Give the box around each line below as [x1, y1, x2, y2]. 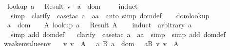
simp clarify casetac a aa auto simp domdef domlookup [10, 10, 210, 20]
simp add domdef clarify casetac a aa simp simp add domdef [10, 29, 226, 39]
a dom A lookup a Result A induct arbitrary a [7, 20, 192, 30]
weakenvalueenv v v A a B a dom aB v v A [3, 38, 179, 49]
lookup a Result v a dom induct [7, 1, 138, 11]
